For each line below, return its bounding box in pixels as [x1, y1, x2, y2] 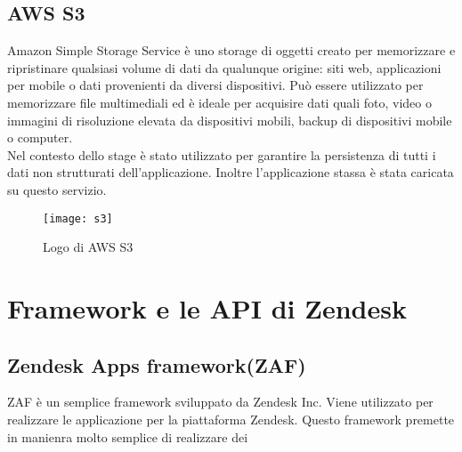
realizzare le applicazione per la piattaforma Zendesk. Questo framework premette [7, 409, 455, 428]
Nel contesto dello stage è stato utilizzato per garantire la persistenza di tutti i [7, 145, 436, 164]
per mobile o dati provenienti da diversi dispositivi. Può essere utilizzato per [7, 76, 424, 94]
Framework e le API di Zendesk [7, 289, 407, 326]
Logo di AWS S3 [43, 238, 134, 256]
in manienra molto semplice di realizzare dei [7, 427, 248, 446]
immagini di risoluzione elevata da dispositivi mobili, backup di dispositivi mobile [7, 110, 452, 129]
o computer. [7, 128, 73, 147]
